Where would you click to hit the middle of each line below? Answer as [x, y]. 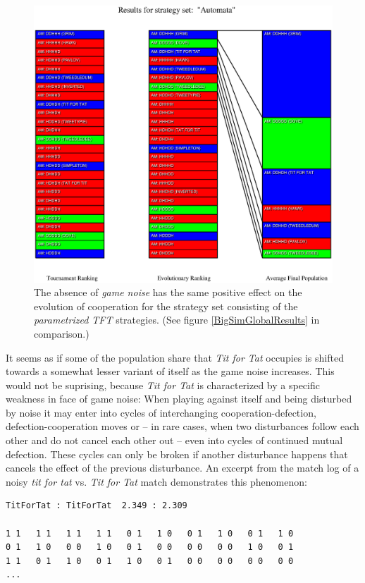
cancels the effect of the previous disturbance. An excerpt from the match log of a [182, 468]
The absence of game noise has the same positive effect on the [168, 292]
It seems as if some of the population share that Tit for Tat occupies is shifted [175, 357]
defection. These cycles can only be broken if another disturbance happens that [177, 454]
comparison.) [62, 333]
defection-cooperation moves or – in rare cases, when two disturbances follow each [182, 426]
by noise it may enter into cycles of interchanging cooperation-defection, [161, 412]
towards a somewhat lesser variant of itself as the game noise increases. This [170, 371]
